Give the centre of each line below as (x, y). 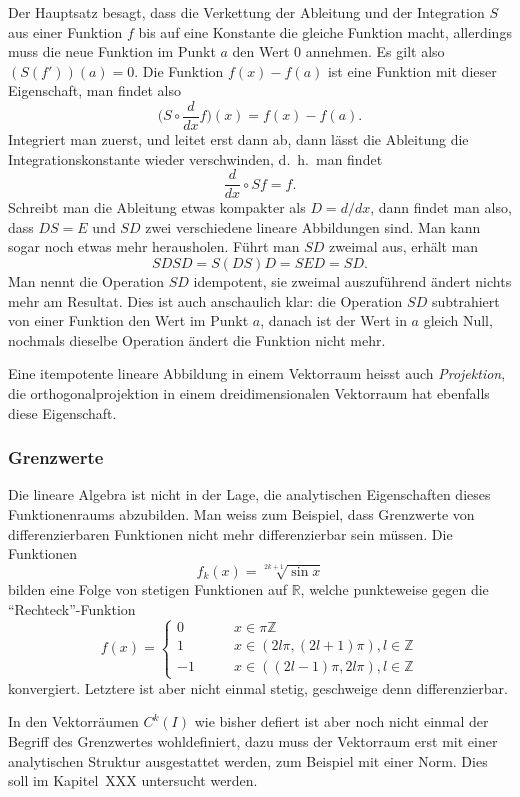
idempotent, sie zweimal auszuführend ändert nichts (352, 281)
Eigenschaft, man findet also (95, 90)
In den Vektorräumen (73, 721)
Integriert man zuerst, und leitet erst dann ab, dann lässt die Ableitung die (238, 139)
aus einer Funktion (65, 31)
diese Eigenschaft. (62, 412)
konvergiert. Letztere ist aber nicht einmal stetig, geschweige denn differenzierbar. (258, 687)
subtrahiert (465, 300)
